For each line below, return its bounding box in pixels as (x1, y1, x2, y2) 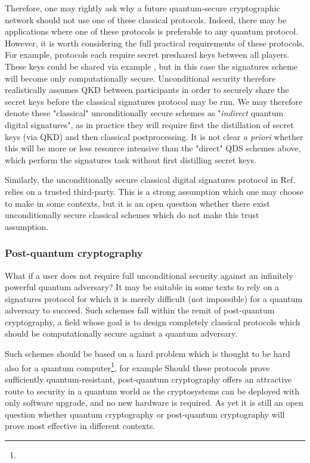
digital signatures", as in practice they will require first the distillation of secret (5, 118, 294, 130)
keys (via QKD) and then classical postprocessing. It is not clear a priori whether (5, 130, 303, 142)
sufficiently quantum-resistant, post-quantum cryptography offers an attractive (5, 372, 292, 385)
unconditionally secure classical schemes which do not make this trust (5, 209, 259, 221)
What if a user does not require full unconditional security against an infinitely (5, 269, 293, 281)
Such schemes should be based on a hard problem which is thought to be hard (5, 347, 290, 360)
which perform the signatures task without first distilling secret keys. (5, 153, 256, 166)
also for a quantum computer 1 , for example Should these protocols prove (5, 359, 270, 374)
